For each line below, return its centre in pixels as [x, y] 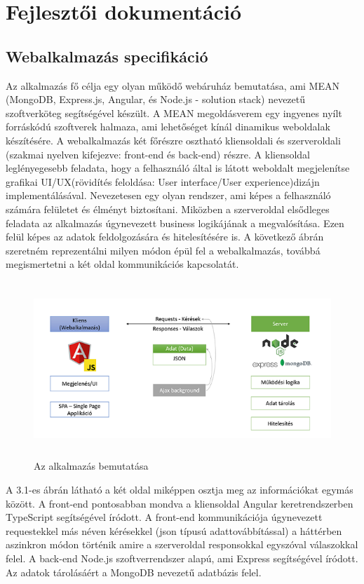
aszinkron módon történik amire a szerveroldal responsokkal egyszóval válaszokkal [182, 544]
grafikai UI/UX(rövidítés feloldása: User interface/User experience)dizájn [163, 181]
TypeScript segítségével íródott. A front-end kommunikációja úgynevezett [164, 517]
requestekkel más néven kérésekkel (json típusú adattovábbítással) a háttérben [174, 530]
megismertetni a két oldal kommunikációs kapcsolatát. [122, 264]
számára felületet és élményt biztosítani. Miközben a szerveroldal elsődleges [168, 209]
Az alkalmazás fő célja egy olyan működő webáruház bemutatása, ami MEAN [173, 85]
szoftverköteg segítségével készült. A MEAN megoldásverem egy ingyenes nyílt [174, 113]
